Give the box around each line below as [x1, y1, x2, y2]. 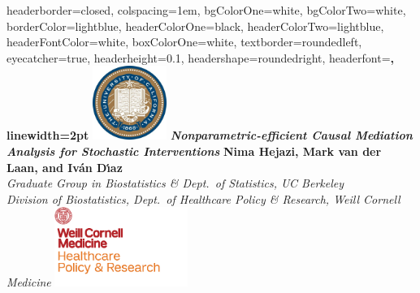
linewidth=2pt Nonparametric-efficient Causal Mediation [6, 127, 413, 144]
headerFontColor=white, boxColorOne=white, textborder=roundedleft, [6, 33, 362, 50]
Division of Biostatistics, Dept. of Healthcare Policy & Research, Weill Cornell [6, 190, 401, 207]
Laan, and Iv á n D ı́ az [6, 158, 123, 175]
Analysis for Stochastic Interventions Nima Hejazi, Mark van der [6, 142, 382, 159]
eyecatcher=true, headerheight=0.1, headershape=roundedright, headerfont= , [6, 49, 394, 66]
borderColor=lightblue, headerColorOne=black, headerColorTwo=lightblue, [6, 17, 384, 34]
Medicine [6, 274, 51, 291]
